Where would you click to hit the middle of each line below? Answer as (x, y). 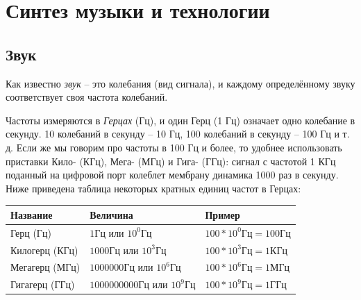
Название (32, 214)
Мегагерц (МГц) (45, 267)
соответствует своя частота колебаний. (87, 97)
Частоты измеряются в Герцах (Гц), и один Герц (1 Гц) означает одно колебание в (180, 120)
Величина (111, 214)
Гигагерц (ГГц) (43, 284)
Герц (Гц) (31, 232)
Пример (223, 214)
